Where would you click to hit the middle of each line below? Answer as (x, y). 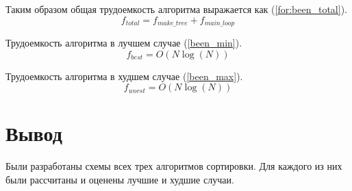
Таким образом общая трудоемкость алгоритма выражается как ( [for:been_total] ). (176, 9)
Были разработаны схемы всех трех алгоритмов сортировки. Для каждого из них (174, 166)
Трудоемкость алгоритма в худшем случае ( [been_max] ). (124, 76)
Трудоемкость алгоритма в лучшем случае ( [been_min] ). (124, 43)
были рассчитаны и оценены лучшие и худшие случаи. (120, 179)
